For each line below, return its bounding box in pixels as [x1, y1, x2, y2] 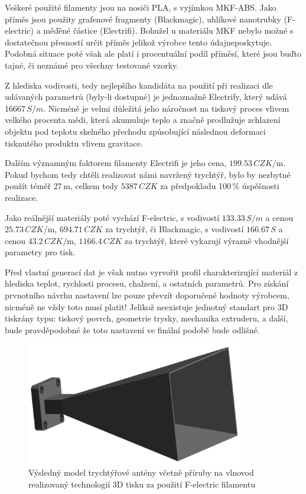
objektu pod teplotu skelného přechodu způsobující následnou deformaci [5, 125, 266, 137]
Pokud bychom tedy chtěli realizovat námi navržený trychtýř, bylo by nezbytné [5, 168, 291, 180]
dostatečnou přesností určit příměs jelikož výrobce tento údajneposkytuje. [5, 35, 272, 48]
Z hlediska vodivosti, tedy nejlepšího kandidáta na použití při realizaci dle [5, 79, 273, 91]
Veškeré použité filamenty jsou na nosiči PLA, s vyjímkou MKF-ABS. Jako [5, 1, 276, 13]
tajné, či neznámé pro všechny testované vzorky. [5, 58, 179, 71]
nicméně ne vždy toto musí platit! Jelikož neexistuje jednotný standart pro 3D [5, 300, 288, 313]
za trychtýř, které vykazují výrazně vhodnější [124, 234, 289, 246]
